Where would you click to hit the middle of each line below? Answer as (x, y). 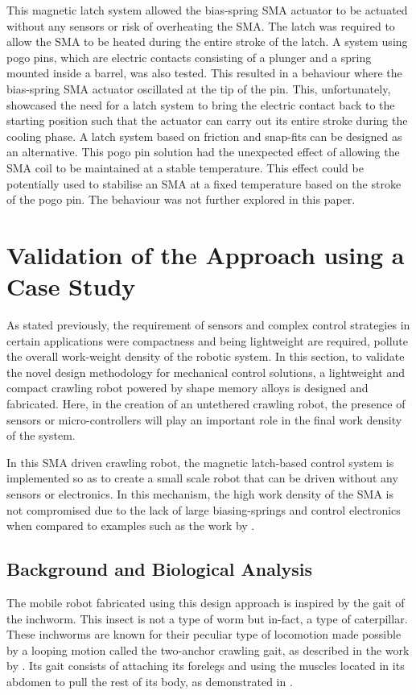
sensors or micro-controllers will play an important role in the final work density (204, 419)
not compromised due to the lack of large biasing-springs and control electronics (204, 509)
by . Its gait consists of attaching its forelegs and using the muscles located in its (206, 666)
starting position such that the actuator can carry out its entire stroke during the (207, 120)
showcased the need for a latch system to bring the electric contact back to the (201, 104)
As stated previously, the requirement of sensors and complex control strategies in (208, 325)
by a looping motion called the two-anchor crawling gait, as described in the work (208, 649)
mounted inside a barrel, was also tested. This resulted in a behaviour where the (204, 73)
